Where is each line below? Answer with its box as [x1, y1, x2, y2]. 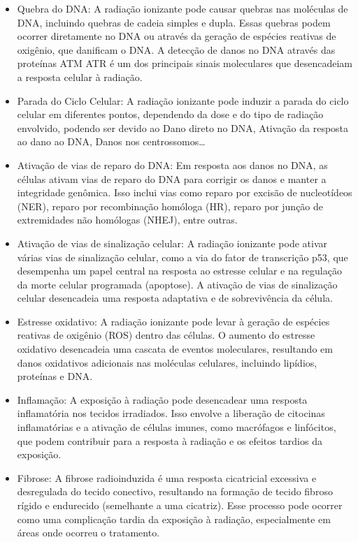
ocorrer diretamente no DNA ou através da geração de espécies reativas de [17, 29, 336, 43]
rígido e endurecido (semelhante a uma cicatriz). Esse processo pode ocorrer [17, 498, 343, 512]
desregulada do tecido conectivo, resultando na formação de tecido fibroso [17, 484, 333, 499]
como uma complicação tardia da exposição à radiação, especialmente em [17, 511, 331, 526]
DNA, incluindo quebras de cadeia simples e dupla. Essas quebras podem [17, 15, 331, 29]
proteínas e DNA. [17, 369, 93, 383]
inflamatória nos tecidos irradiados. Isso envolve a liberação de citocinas [17, 406, 325, 420]
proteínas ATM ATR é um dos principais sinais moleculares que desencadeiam [17, 56, 352, 71]
